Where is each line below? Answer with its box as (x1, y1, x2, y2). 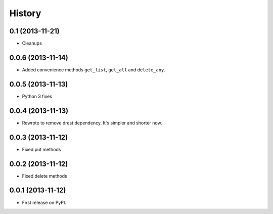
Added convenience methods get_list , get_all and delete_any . (22, 66, 165, 73)
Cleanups (22, 40, 42, 47)
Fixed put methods (22, 146, 61, 152)
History (9, 8, 41, 19)
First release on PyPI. (22, 199, 67, 205)
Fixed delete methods (22, 173, 68, 179)
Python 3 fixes (22, 93, 53, 99)
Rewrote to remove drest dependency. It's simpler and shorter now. (22, 119, 162, 126)
